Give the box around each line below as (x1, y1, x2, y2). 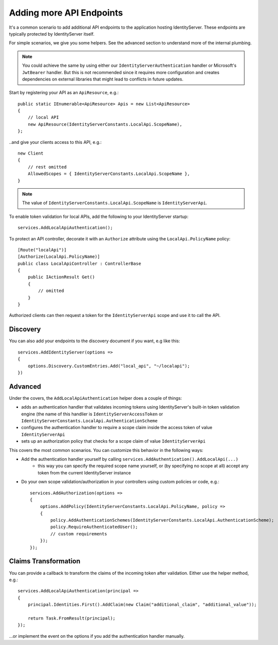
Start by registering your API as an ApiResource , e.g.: (9, 90, 119, 96)
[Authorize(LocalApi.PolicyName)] (18, 254, 100, 259)
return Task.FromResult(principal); (27, 615, 116, 621)
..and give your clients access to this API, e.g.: (9, 139, 102, 145)
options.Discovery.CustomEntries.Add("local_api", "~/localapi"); (27, 363, 190, 369)
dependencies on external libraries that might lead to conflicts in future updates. (22, 76, 184, 82)
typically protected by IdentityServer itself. (9, 31, 95, 37)
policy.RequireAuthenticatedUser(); (50, 524, 139, 530)
